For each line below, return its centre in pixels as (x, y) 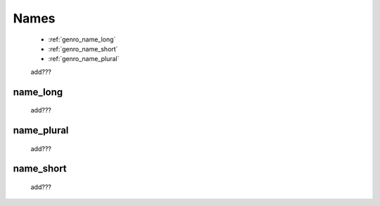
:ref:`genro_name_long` (82, 39)
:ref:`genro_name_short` (83, 49)
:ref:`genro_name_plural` (84, 59)
